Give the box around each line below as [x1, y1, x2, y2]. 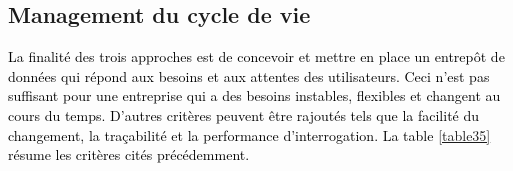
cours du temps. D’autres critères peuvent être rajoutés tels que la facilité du [8, 104, 480, 125]
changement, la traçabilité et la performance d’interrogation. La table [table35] [8, 124, 491, 145]
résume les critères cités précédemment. [8, 144, 250, 165]
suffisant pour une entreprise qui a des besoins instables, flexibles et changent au [8, 85, 501, 106]
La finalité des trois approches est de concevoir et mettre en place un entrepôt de [8, 46, 505, 67]
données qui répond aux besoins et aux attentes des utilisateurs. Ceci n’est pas [8, 65, 490, 86]
